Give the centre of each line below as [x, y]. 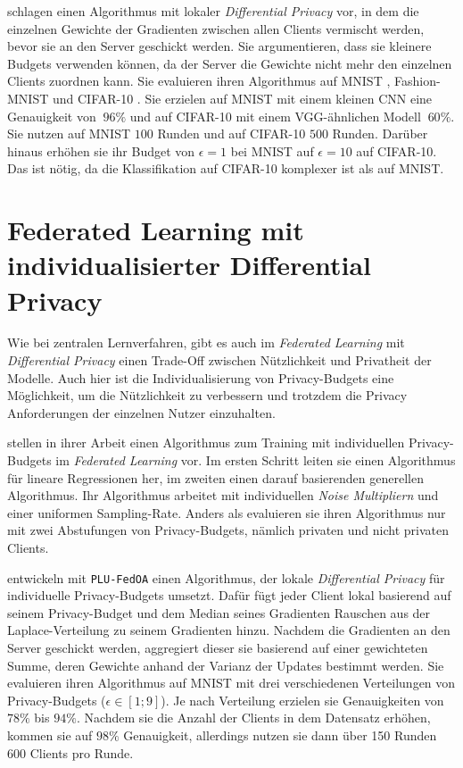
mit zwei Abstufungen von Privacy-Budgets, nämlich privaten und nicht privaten [228, 530]
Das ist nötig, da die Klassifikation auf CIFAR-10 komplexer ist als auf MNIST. [226, 168]
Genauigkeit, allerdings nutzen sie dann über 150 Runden [280, 735]
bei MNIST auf [272, 150]
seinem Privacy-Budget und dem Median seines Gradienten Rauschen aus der [219, 612]
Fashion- [417, 81]
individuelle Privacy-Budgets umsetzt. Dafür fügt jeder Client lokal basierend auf [229, 595]
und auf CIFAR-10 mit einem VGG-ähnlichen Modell [275, 116]
